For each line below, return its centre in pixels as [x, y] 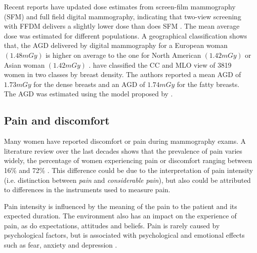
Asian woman [24, 64]
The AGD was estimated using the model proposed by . [88, 94]
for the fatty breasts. [208, 84]
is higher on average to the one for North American [123, 55]
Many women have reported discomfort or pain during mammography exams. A [125, 141]
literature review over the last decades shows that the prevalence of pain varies [123, 150]
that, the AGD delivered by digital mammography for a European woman [116, 45]
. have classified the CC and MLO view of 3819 [160, 64]
